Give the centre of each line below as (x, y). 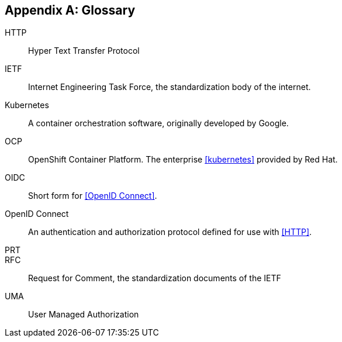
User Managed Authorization (84, 315)
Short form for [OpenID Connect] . (93, 196)
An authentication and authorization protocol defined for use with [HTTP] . (170, 232)
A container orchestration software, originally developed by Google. (158, 123)
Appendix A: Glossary (70, 10)
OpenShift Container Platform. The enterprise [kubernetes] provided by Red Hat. (183, 160)
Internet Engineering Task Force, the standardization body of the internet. (170, 87)
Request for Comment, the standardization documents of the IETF (155, 278)
